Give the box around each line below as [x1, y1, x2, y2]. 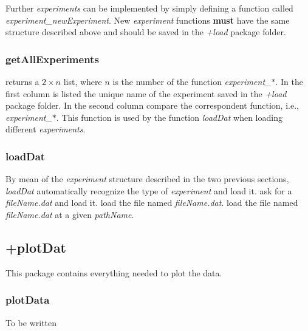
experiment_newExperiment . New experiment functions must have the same [5, 13, 290, 26]
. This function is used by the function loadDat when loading [56, 111, 282, 123]
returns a [5, 75, 39, 87]
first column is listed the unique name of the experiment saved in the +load [5, 87, 287, 100]
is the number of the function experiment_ [112, 75, 272, 87]
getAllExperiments [5, 51, 99, 66]
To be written [5, 316, 57, 329]
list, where [63, 75, 102, 87]
